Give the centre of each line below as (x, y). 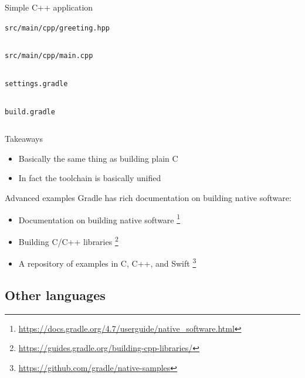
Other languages (55, 294)
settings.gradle (36, 84)
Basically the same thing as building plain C (98, 158)
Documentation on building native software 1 (99, 219)
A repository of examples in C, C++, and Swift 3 (107, 262)
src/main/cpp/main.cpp (49, 56)
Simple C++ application (49, 7)
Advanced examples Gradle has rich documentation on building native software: (148, 197)
